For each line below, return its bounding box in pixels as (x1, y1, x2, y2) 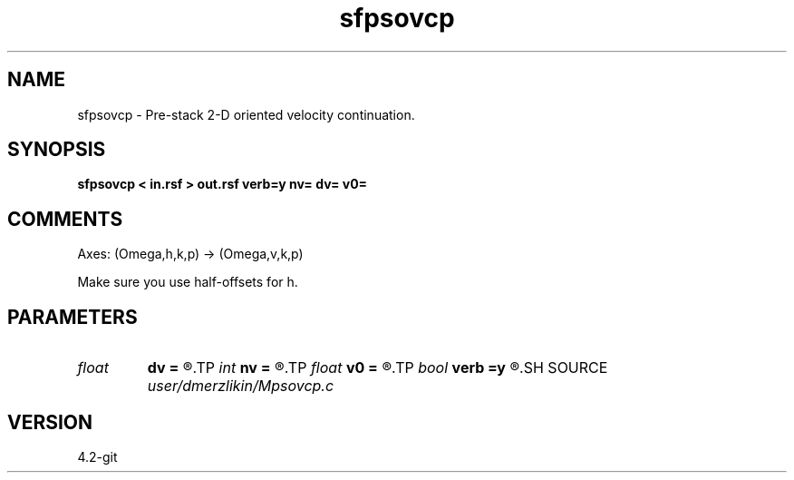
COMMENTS (7, 207, 123, 230)
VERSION (7, 410, 93, 434)
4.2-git (77, 448, 118, 465)
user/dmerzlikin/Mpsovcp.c (147, 377, 334, 396)
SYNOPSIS (7, 138, 106, 162)
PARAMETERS (7, 305, 138, 328)
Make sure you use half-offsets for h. (77, 274, 298, 290)
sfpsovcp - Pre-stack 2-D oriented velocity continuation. (77, 106, 415, 122)
